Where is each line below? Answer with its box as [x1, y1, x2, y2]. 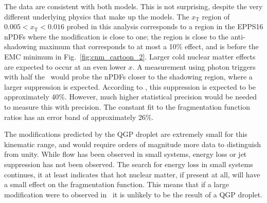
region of [202, 11, 230, 22]
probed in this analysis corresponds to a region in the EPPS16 [66, 21, 263, 32]
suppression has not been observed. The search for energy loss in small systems [4, 158, 253, 169]
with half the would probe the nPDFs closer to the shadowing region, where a [4, 71, 253, 82]
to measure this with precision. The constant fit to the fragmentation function [4, 101, 250, 112]
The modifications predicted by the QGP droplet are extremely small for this [4, 129, 247, 139]
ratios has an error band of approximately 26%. [4, 111, 154, 122]
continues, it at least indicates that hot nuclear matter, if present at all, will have [4, 169, 260, 179]
